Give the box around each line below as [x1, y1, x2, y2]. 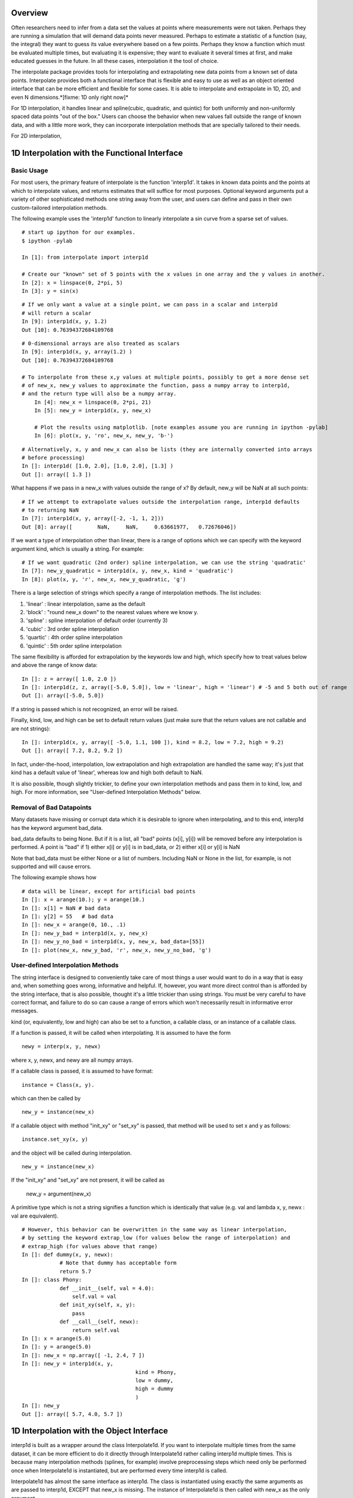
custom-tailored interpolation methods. [11, 204, 108, 211]
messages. [11, 1007, 38, 1014]
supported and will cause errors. [11, 863, 92, 870]
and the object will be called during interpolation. [11, 1149, 132, 1156]
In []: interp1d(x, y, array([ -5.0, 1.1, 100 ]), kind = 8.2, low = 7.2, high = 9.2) [22, 739, 284, 746]
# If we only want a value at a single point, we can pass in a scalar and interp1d [22, 301, 278, 308]
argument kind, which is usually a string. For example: [11, 545, 144, 552]
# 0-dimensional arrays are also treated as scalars [22, 340, 180, 347]
